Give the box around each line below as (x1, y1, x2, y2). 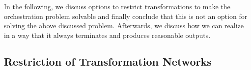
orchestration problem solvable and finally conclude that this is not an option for (4, 11, 248, 21)
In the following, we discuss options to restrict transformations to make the (4, 1, 230, 11)
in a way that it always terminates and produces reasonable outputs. (4, 30, 211, 40)
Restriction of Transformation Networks (4, 53, 212, 69)
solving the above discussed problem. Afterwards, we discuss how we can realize (4, 20, 244, 31)
